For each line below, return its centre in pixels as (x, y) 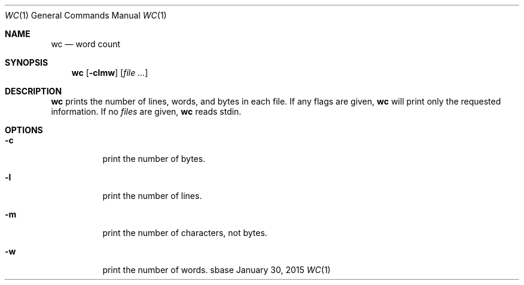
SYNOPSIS (27, 62)
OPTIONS (24, 130)
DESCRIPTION (33, 91)
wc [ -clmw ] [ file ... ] (110, 73)
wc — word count (86, 44)
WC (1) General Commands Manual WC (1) (86, 15)
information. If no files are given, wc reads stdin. (146, 111)
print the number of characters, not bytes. (185, 233)
